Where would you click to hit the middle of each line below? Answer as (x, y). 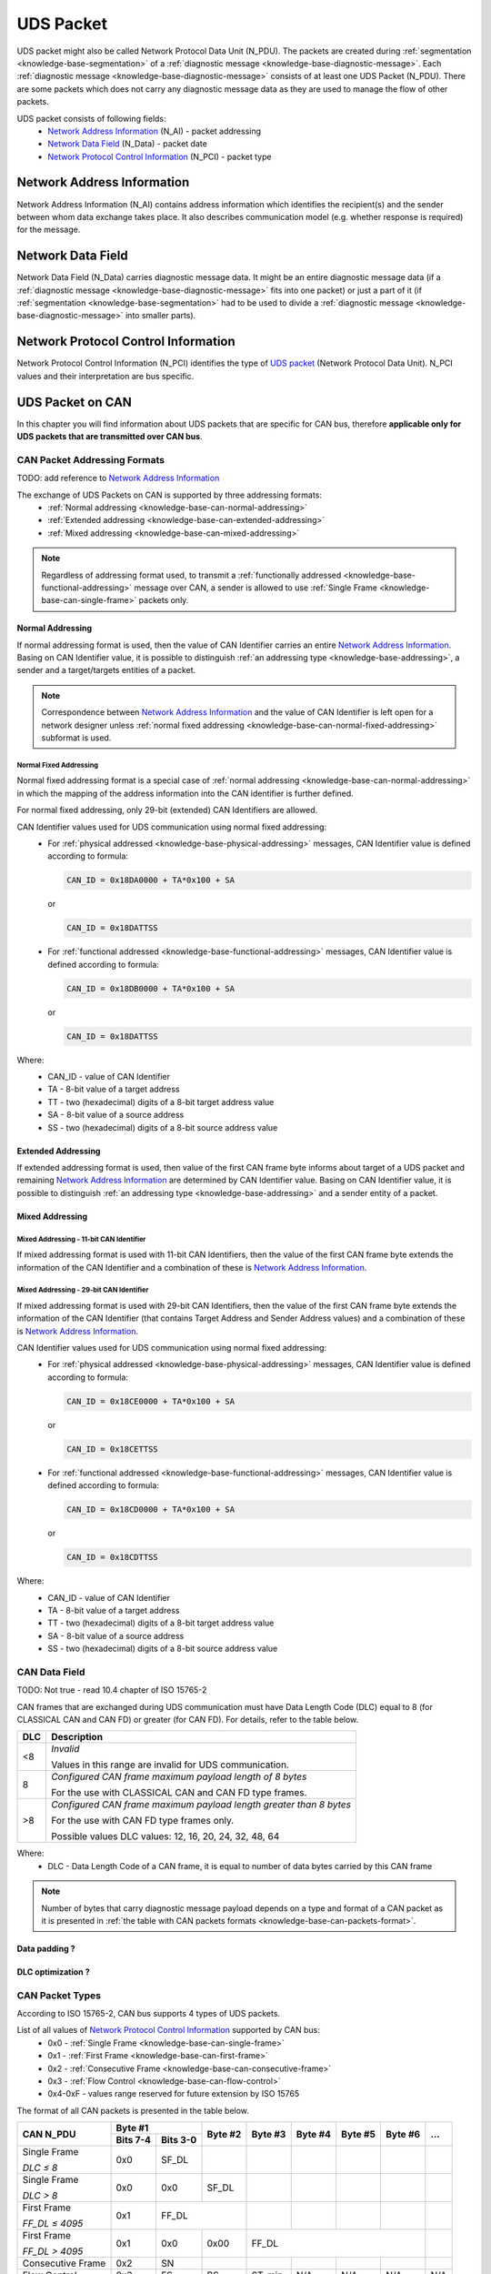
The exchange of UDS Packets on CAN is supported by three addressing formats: (170, 495)
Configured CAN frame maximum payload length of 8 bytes (179, 1776)
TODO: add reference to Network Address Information (118, 478)
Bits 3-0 (179, 2140)
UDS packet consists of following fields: (92, 118)
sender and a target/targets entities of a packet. (106, 670)
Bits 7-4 (134, 2140)
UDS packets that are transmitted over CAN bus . (110, 437)
